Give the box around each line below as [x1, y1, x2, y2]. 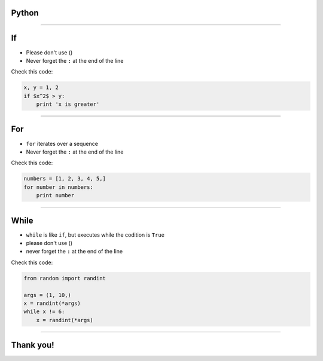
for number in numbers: [23, 183, 94, 191]
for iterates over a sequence [26, 140, 99, 147]
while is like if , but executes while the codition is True [26, 231, 164, 238]
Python [11, 8, 39, 18]
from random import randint [23, 275, 106, 282]
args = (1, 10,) [23, 292, 72, 298]
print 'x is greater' [36, 101, 100, 108]
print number [36, 192, 75, 199]
